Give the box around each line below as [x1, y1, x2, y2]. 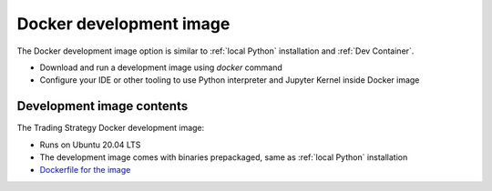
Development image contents [16, 98, 189, 114]
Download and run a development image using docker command [39, 62, 282, 73]
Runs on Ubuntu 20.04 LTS [39, 139, 141, 150]
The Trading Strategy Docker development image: [16, 123, 205, 134]
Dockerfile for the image [39, 165, 131, 176]
